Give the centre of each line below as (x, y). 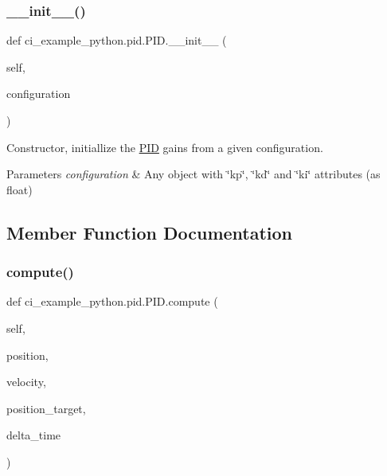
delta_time (34, 435)
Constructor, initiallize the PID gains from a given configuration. (165, 147)
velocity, (26, 382)
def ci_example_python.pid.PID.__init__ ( (117, 40)
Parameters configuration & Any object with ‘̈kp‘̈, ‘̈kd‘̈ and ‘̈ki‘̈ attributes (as (193, 174)
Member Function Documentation (150, 232)
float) (20, 189)
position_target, (46, 408)
